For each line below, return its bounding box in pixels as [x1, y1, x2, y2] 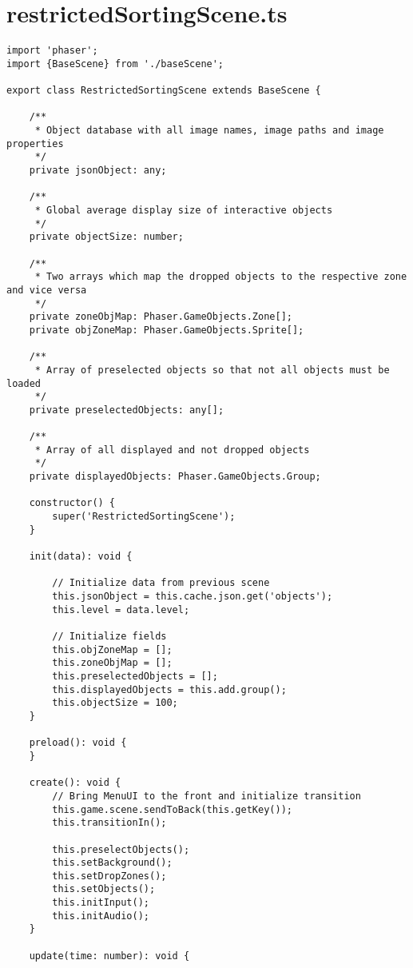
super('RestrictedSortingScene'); [52, 511, 236, 523]
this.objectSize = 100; [52, 697, 178, 709]
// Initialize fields [52, 631, 167, 642]
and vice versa [6, 284, 87, 296]
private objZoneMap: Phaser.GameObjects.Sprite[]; [29, 324, 304, 336]
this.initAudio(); [52, 910, 149, 922]
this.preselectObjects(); [52, 843, 190, 855]
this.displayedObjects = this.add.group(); [52, 683, 287, 695]
